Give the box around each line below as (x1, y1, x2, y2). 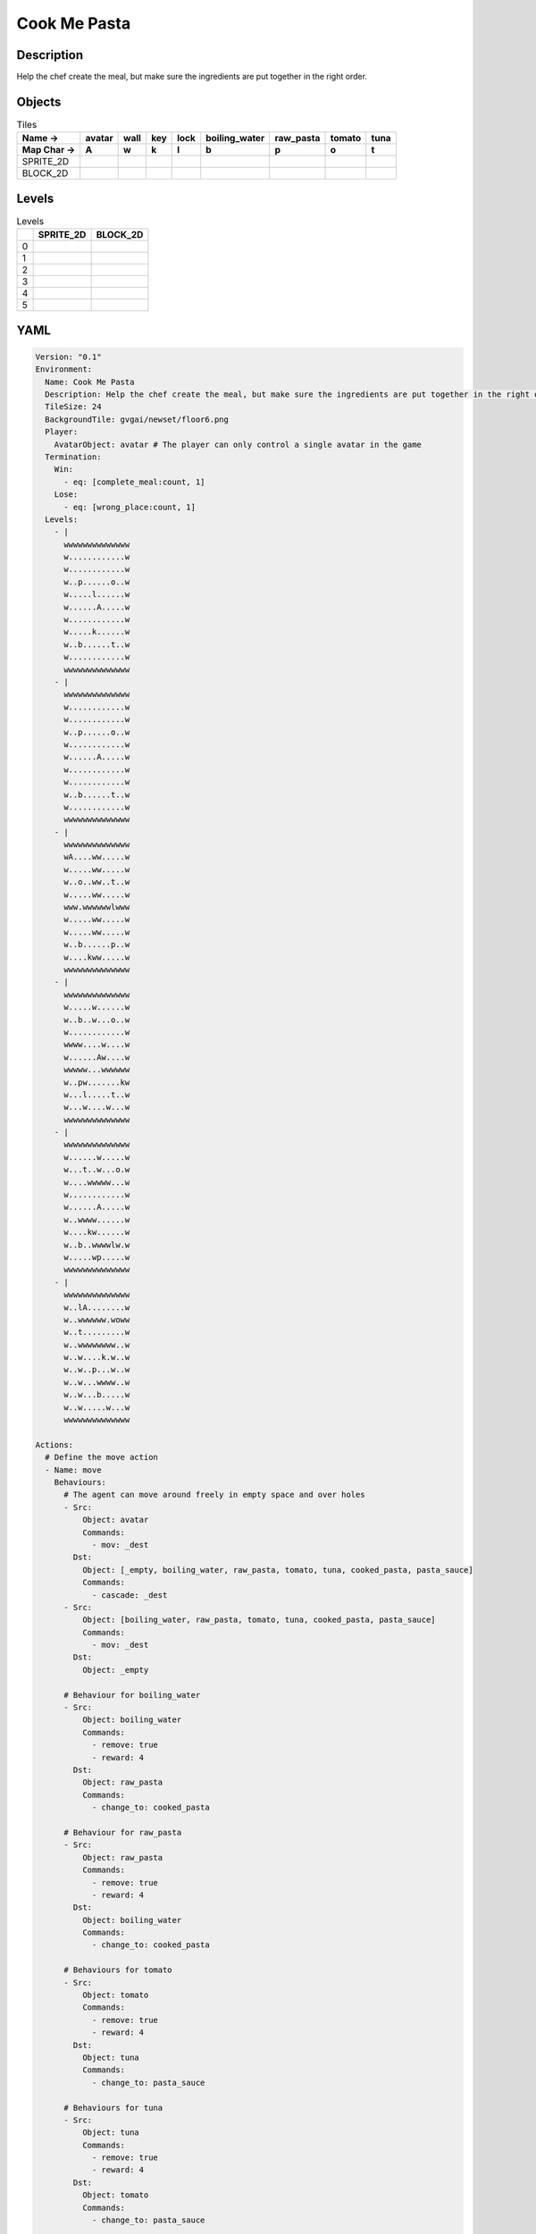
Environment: (35, 365, 93, 374)
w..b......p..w (63, 939, 130, 950)
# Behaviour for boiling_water (63, 1690, 201, 1700)
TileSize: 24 (45, 402, 102, 412)
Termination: (45, 451, 102, 462)
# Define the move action (45, 1452, 158, 1463)
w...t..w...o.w (63, 1164, 130, 1175)
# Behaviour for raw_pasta (63, 1827, 182, 1837)
